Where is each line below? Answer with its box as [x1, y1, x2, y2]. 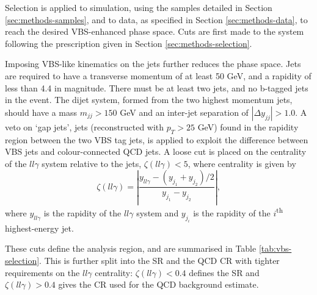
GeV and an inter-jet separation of [120, 105, 249, 118]
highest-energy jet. [5, 221, 74, 234]
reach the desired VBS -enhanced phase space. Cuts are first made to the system [5, 25, 304, 38]
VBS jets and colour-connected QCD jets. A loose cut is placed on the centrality [5, 145, 307, 158]
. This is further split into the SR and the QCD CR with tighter [39, 254, 280, 266]
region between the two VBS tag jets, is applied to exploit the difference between [5, 133, 308, 146]
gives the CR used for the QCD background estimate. [58, 278, 259, 291]
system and [136, 207, 179, 219]
